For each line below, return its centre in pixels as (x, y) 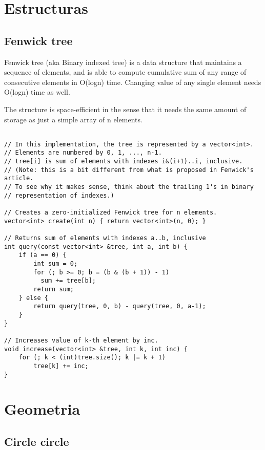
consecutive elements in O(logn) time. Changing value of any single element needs (133, 82)
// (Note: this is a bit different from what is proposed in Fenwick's (129, 170)
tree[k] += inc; (61, 366)
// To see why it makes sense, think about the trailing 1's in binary (129, 187)
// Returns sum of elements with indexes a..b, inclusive (105, 238)
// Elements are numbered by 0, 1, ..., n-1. (83, 153)
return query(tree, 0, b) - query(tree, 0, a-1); (120, 306)
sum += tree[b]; (68, 281)
